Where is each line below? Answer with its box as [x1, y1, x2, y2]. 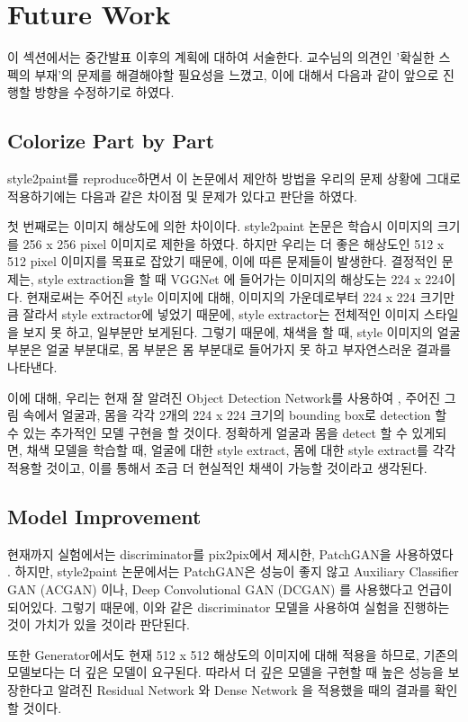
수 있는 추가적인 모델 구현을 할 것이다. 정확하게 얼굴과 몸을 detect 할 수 [7, 423, 408, 441]
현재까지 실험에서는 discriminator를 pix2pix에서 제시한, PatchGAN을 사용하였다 [7, 544, 454, 563]
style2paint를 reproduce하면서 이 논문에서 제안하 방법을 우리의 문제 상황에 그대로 [7, 169, 461, 188]
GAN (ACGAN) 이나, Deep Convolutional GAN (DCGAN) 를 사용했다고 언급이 [7, 580, 453, 598]
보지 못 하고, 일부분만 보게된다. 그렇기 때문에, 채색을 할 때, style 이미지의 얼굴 [22, 322, 461, 341]
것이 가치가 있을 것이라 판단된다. [7, 615, 190, 634]
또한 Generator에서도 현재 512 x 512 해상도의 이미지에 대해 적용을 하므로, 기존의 [7, 645, 459, 664]
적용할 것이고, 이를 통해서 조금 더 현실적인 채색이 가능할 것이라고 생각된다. [7, 459, 427, 477]
